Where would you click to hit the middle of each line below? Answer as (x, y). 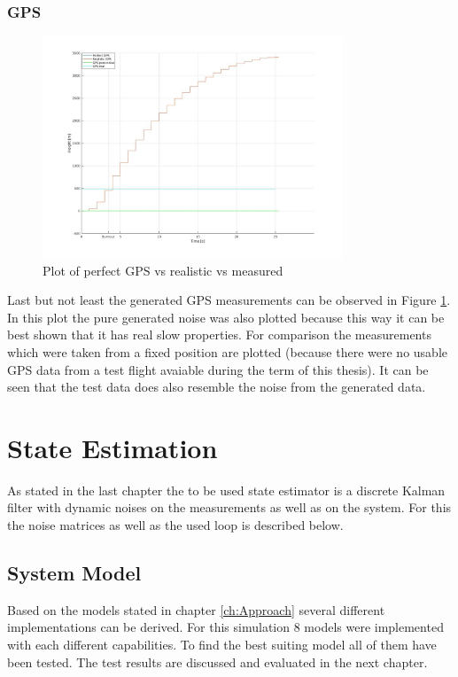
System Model (74, 573)
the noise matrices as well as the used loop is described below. (175, 525)
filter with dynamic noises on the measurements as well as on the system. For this (229, 507)
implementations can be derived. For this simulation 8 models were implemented (225, 627)
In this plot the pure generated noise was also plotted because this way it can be (226, 317)
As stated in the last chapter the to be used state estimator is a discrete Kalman (226, 490)
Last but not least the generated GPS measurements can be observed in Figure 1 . (229, 300)
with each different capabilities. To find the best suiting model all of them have (222, 645)
